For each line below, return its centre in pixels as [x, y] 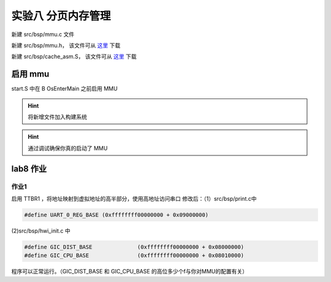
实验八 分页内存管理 [61, 16]
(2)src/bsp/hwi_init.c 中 [41, 231]
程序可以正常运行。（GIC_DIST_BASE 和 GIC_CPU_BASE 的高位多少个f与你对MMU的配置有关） [130, 272]
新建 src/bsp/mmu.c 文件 [43, 34]
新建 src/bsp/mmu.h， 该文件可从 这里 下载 [66, 45]
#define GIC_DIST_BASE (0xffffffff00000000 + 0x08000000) [134, 247]
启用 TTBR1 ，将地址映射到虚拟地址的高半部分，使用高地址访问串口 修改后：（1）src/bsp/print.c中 [134, 198]
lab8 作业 [29, 169]
